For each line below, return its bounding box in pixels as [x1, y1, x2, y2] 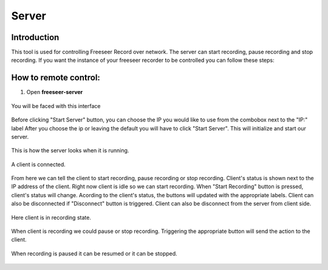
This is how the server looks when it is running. [11, 147, 129, 154]
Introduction [11, 32, 60, 42]
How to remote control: [11, 73, 100, 83]
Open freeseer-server [26, 89, 83, 96]
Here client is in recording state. [11, 214, 91, 221]
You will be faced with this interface [11, 102, 101, 109]
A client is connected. [11, 161, 66, 168]
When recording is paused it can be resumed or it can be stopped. [11, 249, 177, 257]
